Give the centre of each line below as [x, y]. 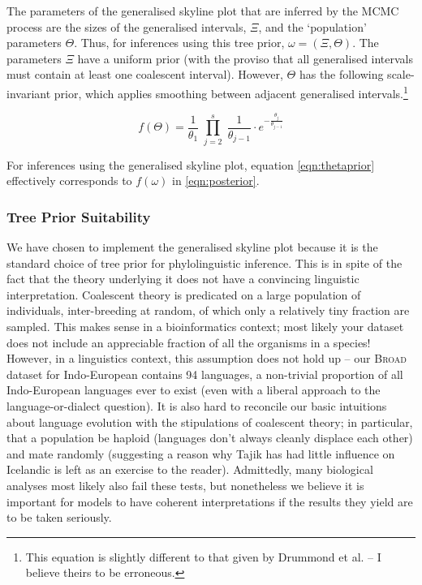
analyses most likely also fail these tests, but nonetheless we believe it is [185, 485]
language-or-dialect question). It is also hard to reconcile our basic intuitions [197, 405]
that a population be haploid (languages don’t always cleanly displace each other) [210, 438]
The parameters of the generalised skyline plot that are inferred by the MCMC [203, 11]
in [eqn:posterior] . [215, 181]
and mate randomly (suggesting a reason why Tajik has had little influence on [201, 453]
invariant [29, 93]
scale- [401, 74]
